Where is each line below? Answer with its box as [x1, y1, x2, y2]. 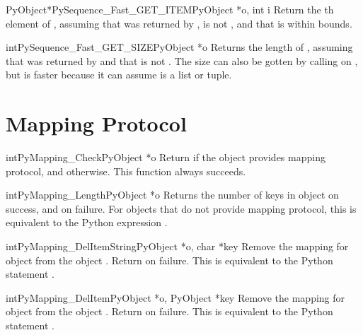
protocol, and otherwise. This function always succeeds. [6, 163, 246, 178]
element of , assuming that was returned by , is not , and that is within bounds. [6, 16, 352, 30]
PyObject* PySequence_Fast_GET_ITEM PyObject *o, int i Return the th [6, 2, 334, 16]
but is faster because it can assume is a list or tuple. [6, 67, 232, 82]
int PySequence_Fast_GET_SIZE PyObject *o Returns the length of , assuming [6, 40, 353, 54]
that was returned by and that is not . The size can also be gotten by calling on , [6, 53, 358, 68]
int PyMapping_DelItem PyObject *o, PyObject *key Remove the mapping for [6, 290, 345, 305]
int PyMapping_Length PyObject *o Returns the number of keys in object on [6, 187, 339, 202]
